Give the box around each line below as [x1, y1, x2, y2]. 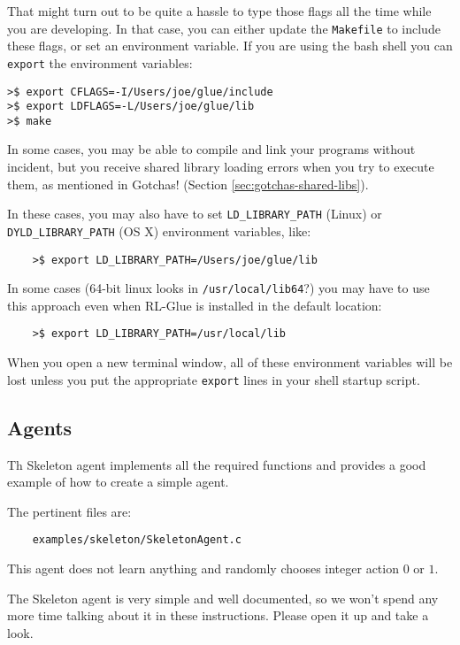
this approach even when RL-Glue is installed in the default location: [7, 296, 382, 314]
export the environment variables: [7, 53, 193, 72]
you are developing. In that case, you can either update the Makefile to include [7, 19, 441, 37]
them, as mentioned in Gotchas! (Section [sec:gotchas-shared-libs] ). [7, 174, 369, 193]
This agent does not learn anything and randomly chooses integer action [7, 559, 399, 578]
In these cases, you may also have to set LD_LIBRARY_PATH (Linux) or [7, 204, 382, 223]
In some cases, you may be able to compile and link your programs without [7, 140, 416, 158]
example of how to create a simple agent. [7, 472, 229, 491]
